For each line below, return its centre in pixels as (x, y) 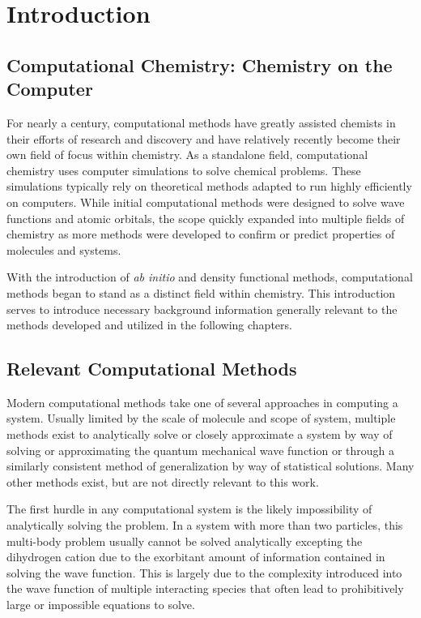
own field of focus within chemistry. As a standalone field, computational (187, 154)
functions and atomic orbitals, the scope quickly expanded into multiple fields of (206, 218)
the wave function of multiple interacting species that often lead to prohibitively (205, 588)
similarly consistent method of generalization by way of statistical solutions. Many (210, 466)
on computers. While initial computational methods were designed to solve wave (206, 202)
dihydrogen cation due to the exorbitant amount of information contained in (196, 557)
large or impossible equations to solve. (101, 605)
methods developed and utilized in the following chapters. (149, 325)
